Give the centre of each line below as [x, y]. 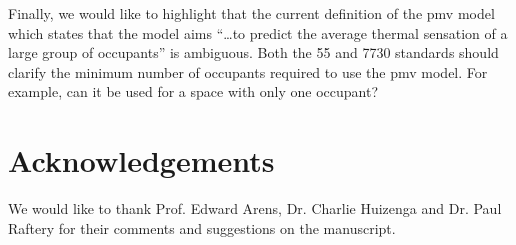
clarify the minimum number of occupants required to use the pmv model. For [248, 71]
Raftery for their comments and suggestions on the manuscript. [202, 227]
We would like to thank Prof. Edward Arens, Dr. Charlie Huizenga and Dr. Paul [255, 208]
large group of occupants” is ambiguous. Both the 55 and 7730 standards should [253, 52]
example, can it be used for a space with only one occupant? [193, 91]
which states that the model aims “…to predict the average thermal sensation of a [258, 32]
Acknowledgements [141, 160]
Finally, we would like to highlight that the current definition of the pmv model [251, 13]
